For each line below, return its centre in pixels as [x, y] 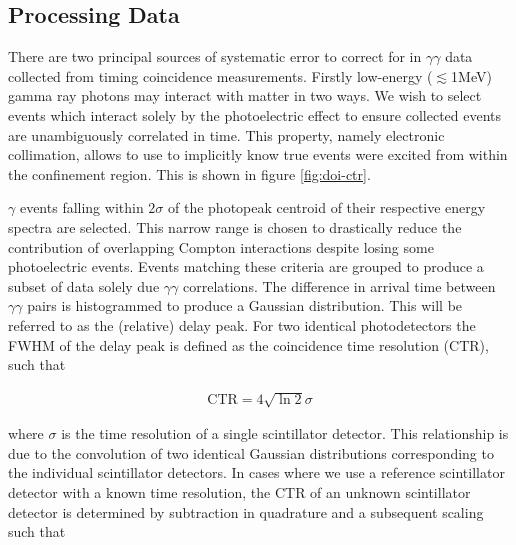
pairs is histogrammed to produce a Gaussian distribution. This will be [245, 305]
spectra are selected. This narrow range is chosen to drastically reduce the [235, 226]
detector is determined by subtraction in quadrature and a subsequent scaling [246, 511]
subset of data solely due [84, 285]
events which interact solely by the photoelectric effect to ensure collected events [255, 114]
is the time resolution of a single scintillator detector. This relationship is [285, 433]
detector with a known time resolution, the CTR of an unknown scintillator [239, 492]
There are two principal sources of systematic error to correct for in [215, 56]
